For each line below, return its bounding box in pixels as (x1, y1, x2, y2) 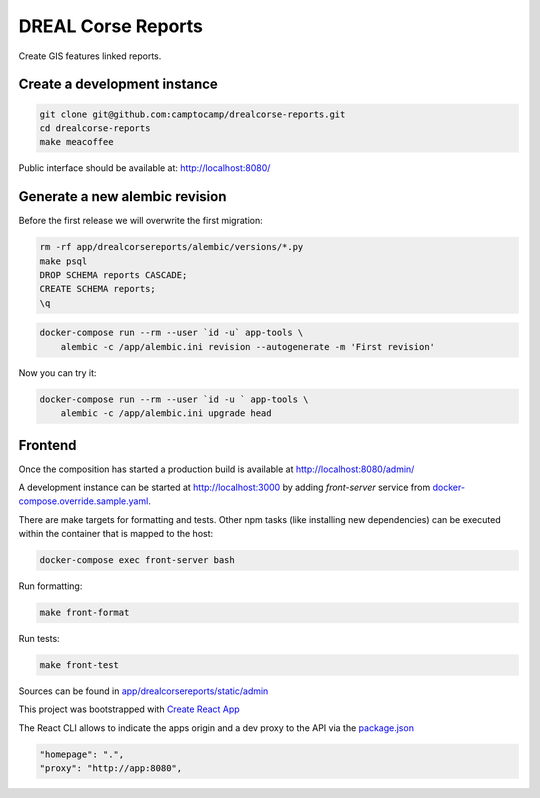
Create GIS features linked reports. (18, 50, 162, 62)
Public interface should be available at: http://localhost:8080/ (18, 162, 271, 174)
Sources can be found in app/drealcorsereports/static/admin (18, 685, 269, 697)
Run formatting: (18, 580, 83, 592)
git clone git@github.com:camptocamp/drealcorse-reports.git (39, 108, 346, 120)
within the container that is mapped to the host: (18, 528, 214, 540)
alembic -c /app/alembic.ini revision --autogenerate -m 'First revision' (60, 341, 435, 352)
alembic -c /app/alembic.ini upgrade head (60, 408, 272, 419)
